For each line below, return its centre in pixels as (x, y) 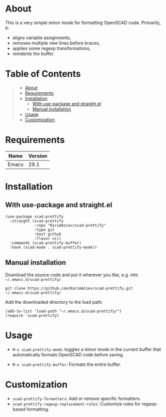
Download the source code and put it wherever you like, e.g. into (72, 275)
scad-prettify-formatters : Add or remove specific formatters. (76, 398)
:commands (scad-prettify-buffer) (45, 243)
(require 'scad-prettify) (32, 316)
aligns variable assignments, (42, 38)
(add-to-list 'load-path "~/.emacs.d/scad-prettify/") (63, 311)
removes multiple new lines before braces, (56, 43)
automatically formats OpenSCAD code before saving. (68, 354)
